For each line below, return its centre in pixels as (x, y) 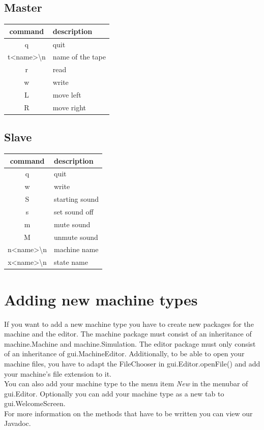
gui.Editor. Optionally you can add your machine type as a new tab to (114, 393)
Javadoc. (18, 423)
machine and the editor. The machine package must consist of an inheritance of (128, 334)
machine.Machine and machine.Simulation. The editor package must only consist (130, 343)
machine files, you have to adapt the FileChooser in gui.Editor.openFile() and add (132, 363)
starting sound (77, 199)
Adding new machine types (101, 299)
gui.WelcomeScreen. (35, 403)
